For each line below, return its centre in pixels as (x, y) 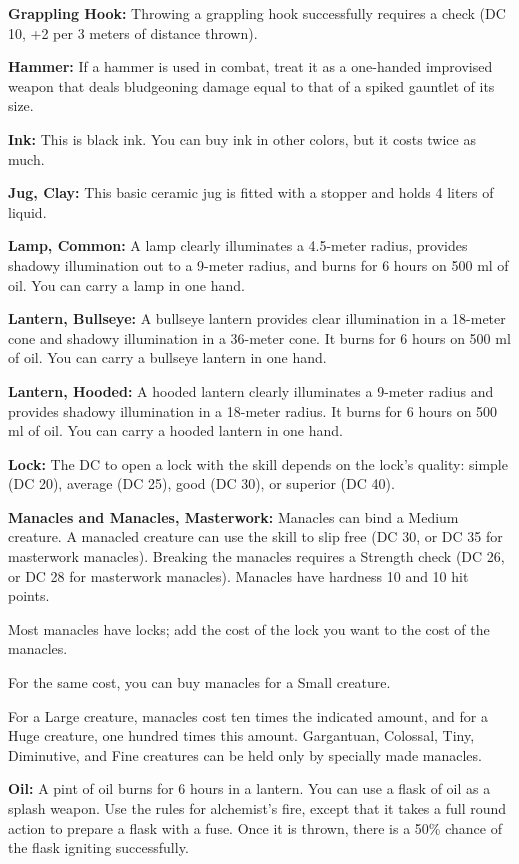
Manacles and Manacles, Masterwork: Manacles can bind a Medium (233, 516)
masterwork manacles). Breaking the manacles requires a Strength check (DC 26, (256, 556)
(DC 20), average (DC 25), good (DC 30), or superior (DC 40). (201, 483)
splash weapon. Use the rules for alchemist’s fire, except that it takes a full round (257, 808)
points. (29, 595)
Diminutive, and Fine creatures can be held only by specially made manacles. (245, 754)
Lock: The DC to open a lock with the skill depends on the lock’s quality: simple (258, 463)
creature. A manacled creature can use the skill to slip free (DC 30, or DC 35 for (255, 536)
